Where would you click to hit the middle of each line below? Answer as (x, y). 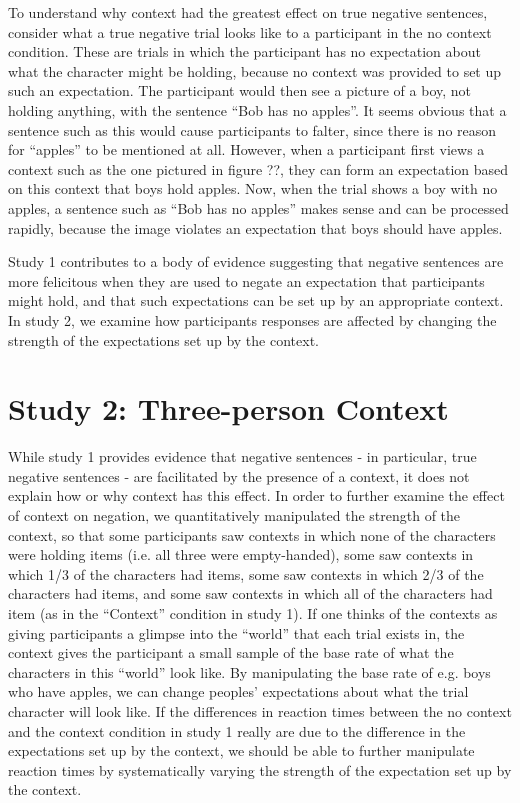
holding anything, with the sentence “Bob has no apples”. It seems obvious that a (257, 109)
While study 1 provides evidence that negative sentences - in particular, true (242, 456)
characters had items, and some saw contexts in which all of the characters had (250, 593)
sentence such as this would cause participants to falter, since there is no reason (252, 129)
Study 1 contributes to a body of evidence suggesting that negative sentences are (256, 261)
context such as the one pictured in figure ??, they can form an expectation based (258, 168)
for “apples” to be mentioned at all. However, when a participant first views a (246, 149)
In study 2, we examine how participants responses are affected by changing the (252, 319)
